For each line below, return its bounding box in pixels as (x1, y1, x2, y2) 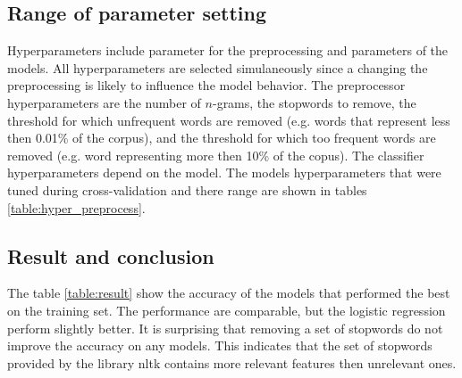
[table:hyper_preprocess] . (7, 198, 146, 217)
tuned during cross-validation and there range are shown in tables (7, 180, 367, 199)
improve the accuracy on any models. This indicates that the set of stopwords (7, 336, 433, 355)
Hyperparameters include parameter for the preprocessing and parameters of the (7, 41, 449, 60)
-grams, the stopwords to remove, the (212, 93, 416, 111)
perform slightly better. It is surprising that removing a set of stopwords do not (7, 318, 443, 337)
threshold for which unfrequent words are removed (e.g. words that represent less (7, 111, 450, 129)
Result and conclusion (7, 242, 214, 269)
